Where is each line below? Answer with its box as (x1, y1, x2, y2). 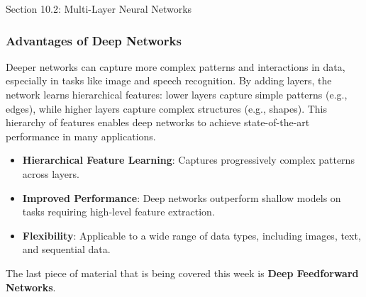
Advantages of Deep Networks (6, 31, 182, 49)
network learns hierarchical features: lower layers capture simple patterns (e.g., (6, 87, 348, 101)
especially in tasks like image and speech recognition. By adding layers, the (6, 73, 332, 88)
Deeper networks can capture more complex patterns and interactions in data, (6, 59, 345, 74)
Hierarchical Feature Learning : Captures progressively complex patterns (22, 152, 355, 167)
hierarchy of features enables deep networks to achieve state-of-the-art (6, 115, 310, 130)
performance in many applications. (6, 128, 156, 143)
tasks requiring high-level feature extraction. (22, 204, 215, 219)
